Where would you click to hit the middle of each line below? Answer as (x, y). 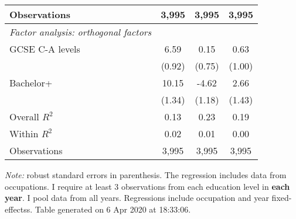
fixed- (282, 198)
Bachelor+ (31, 83)
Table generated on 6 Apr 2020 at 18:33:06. (113, 209)
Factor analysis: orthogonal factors (81, 32)
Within (24, 133)
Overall (24, 117)
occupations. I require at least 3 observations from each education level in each (147, 186)
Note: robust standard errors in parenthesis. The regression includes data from (146, 175)
